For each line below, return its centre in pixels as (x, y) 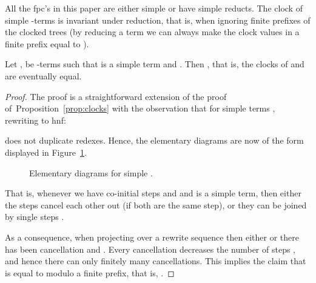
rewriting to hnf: (35, 120)
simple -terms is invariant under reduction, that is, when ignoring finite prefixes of (158, 20)
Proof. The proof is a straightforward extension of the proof (116, 96)
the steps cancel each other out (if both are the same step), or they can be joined (156, 205)
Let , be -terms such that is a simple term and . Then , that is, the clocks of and (155, 64)
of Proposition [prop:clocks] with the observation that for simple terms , (140, 108)
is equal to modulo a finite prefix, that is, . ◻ (90, 272)
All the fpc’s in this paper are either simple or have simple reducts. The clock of (154, 8)
